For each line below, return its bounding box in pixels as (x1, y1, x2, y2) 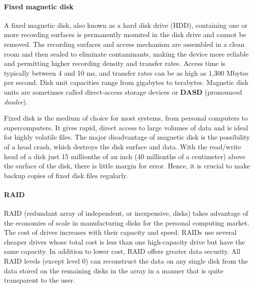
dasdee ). (4, 96, 28, 106)
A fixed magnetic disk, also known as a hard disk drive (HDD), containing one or (4, 20, 248, 30)
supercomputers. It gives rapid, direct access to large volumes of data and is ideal (4, 122, 248, 132)
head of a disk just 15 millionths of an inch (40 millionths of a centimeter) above (4, 151, 246, 161)
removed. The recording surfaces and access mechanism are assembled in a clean (4, 39, 245, 49)
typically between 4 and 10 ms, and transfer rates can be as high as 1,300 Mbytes (4, 67, 249, 78)
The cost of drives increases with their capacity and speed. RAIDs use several (4, 227, 237, 237)
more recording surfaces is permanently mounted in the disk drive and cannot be (4, 29, 246, 40)
